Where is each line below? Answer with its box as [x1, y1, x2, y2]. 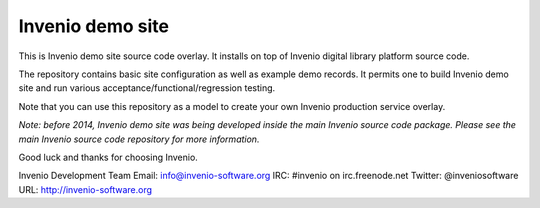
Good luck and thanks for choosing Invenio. [18, 151, 199, 163]
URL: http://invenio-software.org [18, 183, 153, 195]
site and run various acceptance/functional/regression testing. [18, 82, 276, 94]
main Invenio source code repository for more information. [18, 133, 260, 145]
